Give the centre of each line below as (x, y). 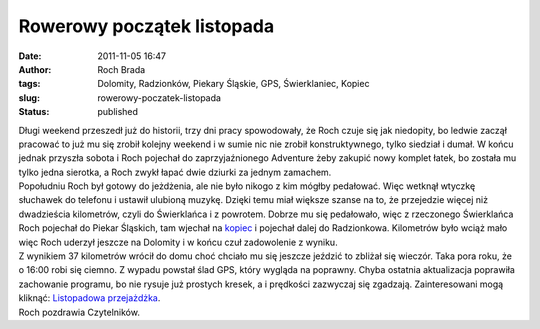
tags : (29, 84)
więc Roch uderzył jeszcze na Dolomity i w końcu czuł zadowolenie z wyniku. (178, 242)
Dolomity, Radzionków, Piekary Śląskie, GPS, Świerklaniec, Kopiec (233, 84)
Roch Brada (121, 69)
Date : (30, 56)
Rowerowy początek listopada (146, 26)
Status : (34, 112)
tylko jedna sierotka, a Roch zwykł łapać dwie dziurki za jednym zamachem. (175, 172)
